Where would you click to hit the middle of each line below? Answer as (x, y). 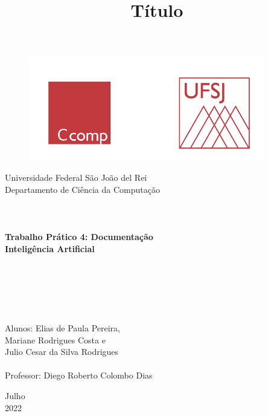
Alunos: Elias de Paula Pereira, (63, 328)
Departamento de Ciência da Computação (82, 189)
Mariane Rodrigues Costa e (55, 340)
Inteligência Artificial (50, 248)
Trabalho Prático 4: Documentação (79, 236)
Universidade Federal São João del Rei (76, 177)
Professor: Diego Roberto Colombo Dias (79, 375)
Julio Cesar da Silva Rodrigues (62, 352)
